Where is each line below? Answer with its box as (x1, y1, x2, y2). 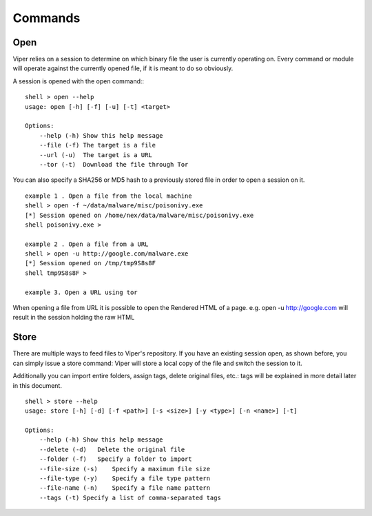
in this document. (12, 381, 62, 389)
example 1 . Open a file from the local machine (25, 192, 192, 200)
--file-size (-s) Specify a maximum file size (39, 465, 210, 473)
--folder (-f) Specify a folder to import (39, 455, 192, 463)
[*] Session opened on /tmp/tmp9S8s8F (25, 259, 156, 267)
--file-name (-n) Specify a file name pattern (39, 484, 210, 492)
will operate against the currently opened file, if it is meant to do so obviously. (12, 64, 234, 72)
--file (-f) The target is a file (39, 141, 156, 149)
